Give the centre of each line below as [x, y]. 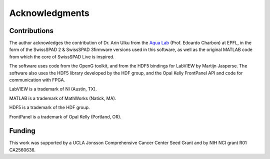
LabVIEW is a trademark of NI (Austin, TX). [53, 89]
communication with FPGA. [37, 80]
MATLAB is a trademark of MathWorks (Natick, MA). [63, 98]
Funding [22, 131]
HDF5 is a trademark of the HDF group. [49, 107]
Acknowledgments [49, 13]
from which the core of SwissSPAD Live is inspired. [62, 56]
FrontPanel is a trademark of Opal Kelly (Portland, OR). [65, 116]
